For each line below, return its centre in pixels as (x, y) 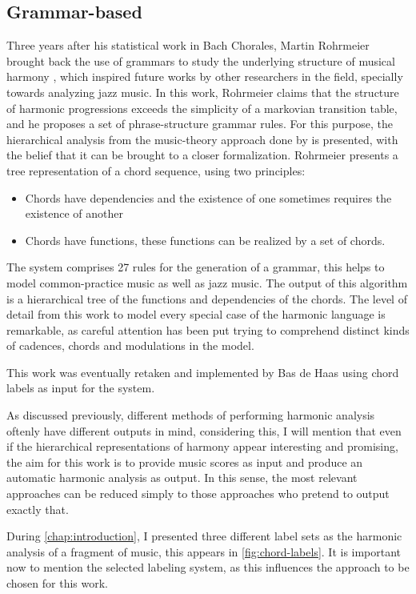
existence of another (74, 213)
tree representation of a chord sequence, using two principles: (156, 170)
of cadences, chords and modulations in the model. (130, 345)
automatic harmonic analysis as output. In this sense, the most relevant (182, 478)
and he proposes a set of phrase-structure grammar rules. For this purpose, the (200, 124)
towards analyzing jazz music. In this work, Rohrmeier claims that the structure (203, 92)
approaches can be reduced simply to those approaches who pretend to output (198, 494)
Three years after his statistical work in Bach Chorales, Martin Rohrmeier (188, 45)
